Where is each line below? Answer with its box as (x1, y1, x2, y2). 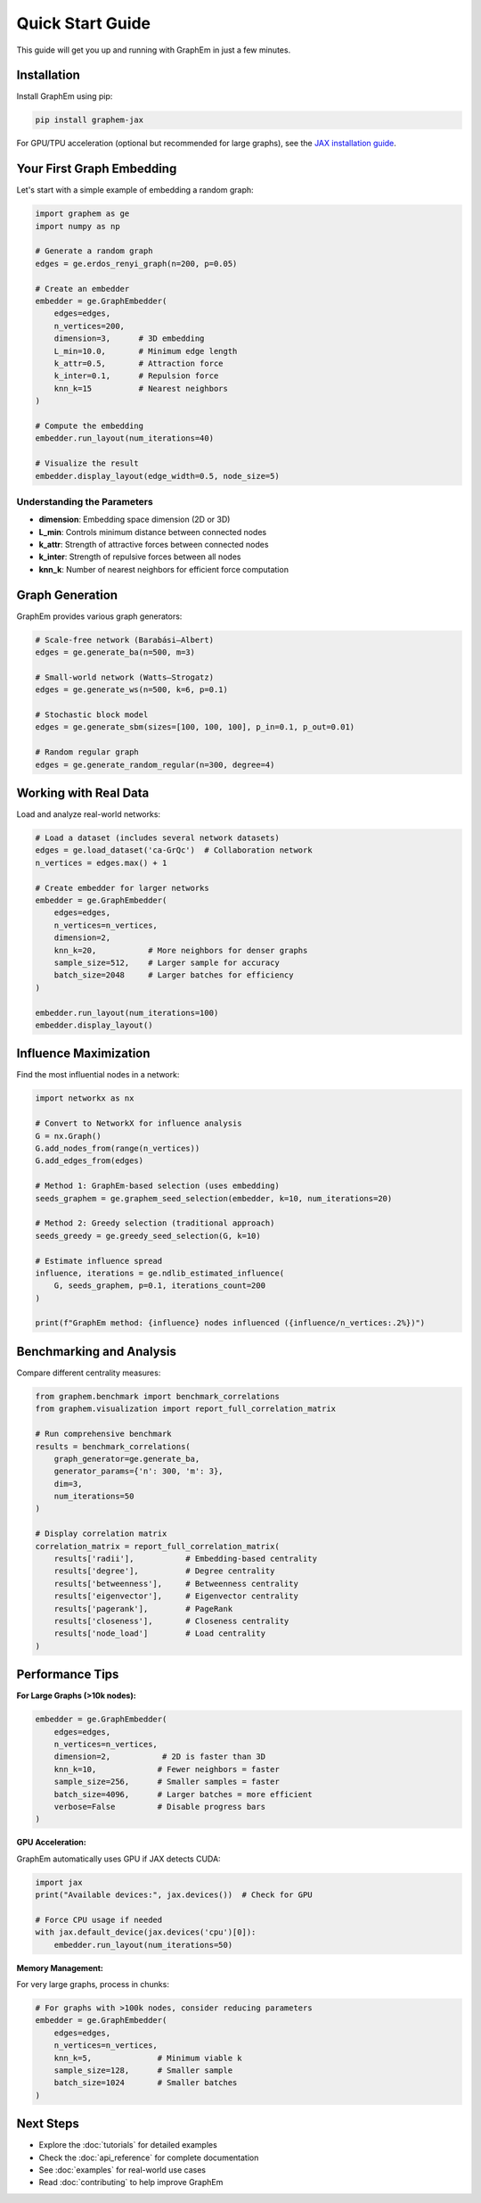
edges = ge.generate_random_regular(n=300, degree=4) (35, 759, 275, 770)
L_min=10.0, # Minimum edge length (53, 346, 238, 356)
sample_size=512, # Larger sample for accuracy (53, 958, 280, 968)
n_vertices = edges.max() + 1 (35, 857, 167, 868)
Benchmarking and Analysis (16, 1343, 177, 1359)
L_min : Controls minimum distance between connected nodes (38, 526, 267, 537)
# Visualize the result (35, 458, 140, 468)
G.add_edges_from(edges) (35, 1156, 144, 1166)
